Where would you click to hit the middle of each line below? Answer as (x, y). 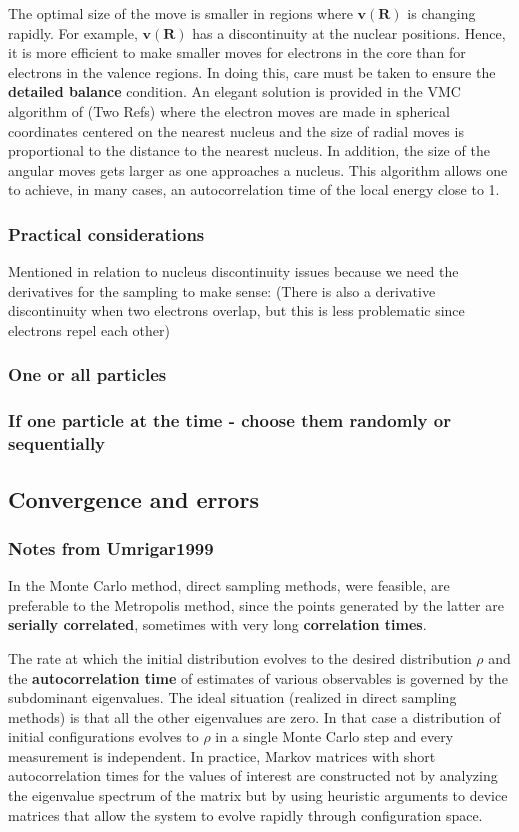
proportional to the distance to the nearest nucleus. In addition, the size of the (249, 150)
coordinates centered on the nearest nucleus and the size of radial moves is (236, 130)
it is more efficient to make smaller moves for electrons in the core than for (237, 52)
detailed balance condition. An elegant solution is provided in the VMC (234, 91)
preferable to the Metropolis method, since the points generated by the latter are (256, 604)
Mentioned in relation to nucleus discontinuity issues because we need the (233, 271)
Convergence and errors (133, 498)
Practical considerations (106, 233)
